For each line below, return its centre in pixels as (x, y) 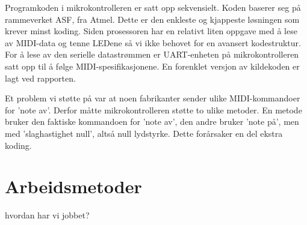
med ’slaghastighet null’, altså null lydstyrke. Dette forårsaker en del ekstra (144, 133)
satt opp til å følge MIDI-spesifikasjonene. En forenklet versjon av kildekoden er (152, 66)
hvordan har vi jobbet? (47, 215)
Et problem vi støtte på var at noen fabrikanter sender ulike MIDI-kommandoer (153, 98)
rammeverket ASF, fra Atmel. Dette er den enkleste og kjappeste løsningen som (152, 19)
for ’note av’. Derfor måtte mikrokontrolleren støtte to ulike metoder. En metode (153, 109)
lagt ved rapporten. (40, 78)
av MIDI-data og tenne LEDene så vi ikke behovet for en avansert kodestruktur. (153, 42)
